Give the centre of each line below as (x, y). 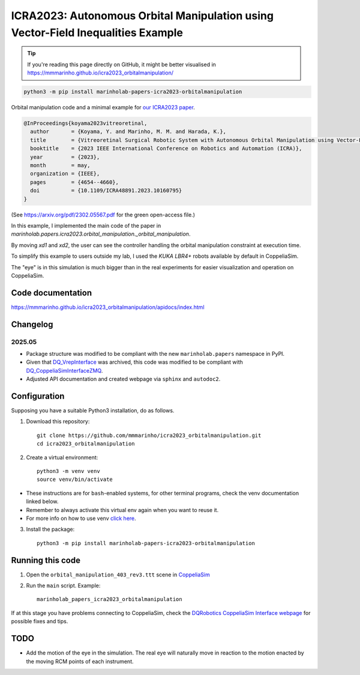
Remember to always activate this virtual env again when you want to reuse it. (122, 510)
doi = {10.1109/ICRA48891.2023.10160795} (106, 191)
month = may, (60, 166)
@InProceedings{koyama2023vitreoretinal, (85, 124)
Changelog (32, 324)
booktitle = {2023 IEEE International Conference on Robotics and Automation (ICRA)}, (166, 148)
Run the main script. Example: (63, 585)
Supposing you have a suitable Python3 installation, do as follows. (93, 411)
